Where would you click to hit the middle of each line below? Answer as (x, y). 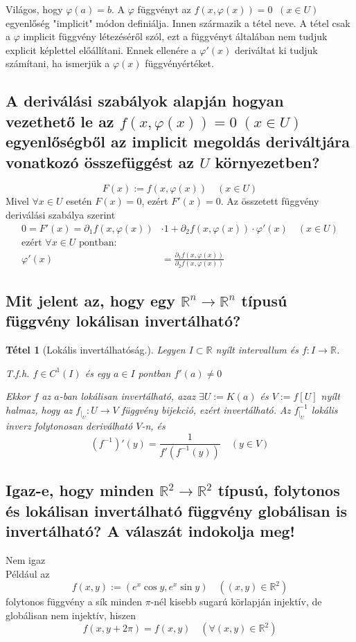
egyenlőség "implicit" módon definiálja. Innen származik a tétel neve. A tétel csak (178, 22)
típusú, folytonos (279, 490)
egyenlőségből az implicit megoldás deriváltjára (178, 141)
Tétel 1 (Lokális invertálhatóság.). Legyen (96, 349)
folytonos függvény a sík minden (74, 602)
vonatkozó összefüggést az (100, 162)
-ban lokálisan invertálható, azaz (127, 396)
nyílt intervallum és (257, 349)
